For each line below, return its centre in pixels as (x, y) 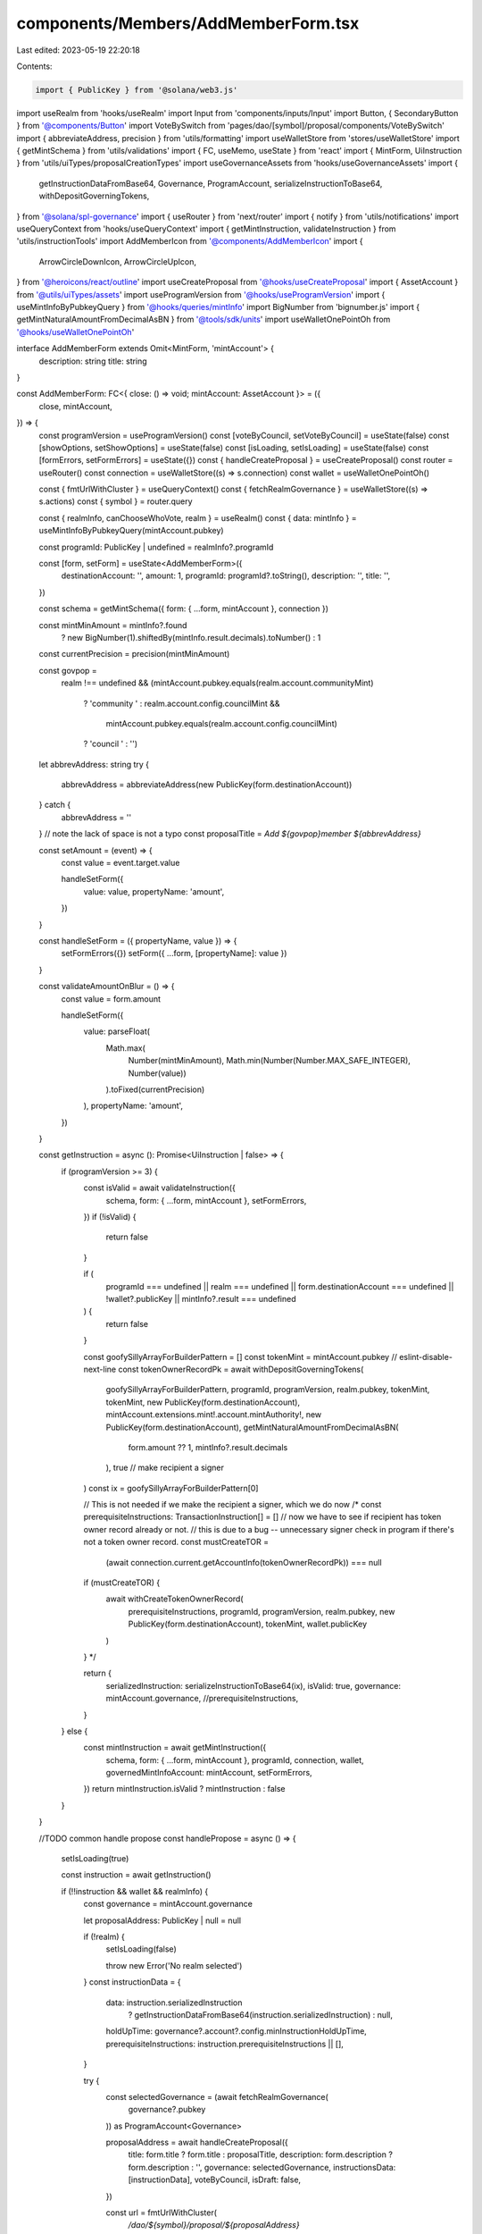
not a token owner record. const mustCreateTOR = (176, 1542)
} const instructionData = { (132, 1982)
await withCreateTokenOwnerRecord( (175, 1599)
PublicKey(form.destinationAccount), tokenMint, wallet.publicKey (248, 1624)
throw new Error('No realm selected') (174, 1965)
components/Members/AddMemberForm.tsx (188, 23)
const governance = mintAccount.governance (168, 1904)
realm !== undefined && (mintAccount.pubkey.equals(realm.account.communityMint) (217, 683)
